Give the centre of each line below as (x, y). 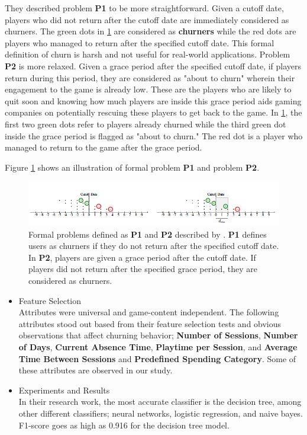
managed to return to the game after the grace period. (104, 147)
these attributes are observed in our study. (96, 370)
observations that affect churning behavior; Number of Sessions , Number (158, 335)
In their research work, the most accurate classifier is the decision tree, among (160, 402)
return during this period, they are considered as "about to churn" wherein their (150, 77)
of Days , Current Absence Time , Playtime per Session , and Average (158, 346)
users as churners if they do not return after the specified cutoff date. (154, 246)
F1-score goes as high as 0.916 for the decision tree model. (124, 425)
